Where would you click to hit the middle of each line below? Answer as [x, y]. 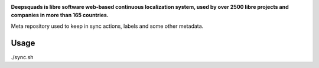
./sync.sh [22, 57]
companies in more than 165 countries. [60, 15]
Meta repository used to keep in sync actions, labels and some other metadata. [107, 26]
